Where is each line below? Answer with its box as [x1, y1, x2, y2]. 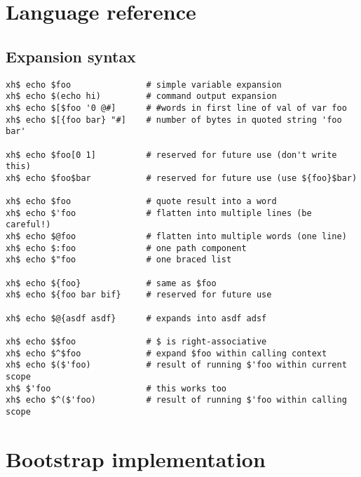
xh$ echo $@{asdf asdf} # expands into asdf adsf [6, 313, 267, 323]
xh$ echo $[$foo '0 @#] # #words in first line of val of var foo [6, 102, 347, 113]
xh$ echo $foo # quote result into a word [6, 196, 277, 207]
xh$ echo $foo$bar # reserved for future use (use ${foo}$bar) [6, 173, 357, 183]
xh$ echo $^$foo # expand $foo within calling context [6, 348, 327, 358]
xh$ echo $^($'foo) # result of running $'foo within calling [6, 395, 347, 405]
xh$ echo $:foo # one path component [6, 243, 247, 253]
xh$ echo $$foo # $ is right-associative [6, 337, 267, 347]
